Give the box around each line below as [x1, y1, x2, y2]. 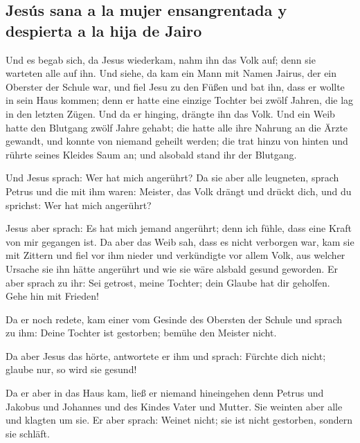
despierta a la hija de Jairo [6, 19, 202, 41]
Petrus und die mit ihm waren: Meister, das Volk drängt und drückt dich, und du [6, 183, 352, 198]
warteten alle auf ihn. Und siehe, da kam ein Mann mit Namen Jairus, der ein [6, 66, 337, 80]
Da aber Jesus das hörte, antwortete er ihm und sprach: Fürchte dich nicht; [6, 348, 326, 363]
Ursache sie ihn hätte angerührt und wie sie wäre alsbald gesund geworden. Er [6, 261, 338, 275]
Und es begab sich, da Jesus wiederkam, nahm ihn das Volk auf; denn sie [6, 52, 316, 66]
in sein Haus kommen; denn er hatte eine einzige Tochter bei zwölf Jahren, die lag [6, 93, 354, 107]
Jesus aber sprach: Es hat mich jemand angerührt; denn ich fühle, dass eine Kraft [6, 221, 352, 235]
